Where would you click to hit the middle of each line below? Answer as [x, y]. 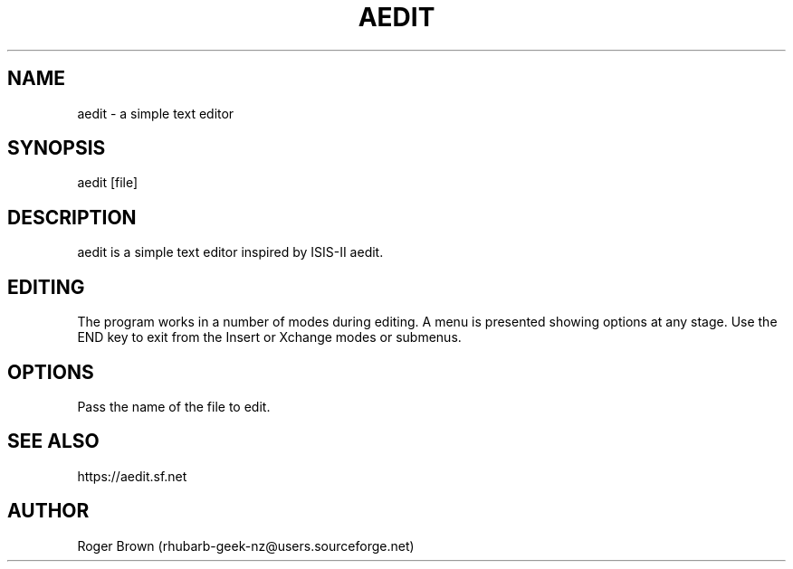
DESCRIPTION [72, 217]
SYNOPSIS [57, 148]
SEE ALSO [53, 441]
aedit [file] [108, 183]
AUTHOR [48, 511]
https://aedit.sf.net [132, 476]
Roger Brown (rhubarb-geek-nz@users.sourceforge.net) [246, 545]
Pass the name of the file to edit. [174, 406]
